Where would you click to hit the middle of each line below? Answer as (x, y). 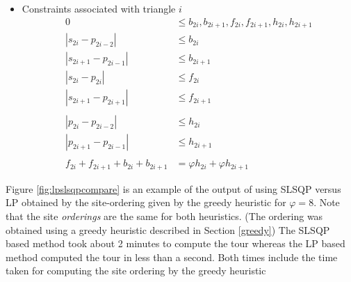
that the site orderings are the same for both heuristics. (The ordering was (164, 216)
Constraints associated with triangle (99, 8)
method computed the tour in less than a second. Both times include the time (172, 257)
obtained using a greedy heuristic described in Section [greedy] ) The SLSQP (168, 229)
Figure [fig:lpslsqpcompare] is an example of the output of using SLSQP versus (173, 188)
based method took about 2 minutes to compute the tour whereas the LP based (175, 243)
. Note (327, 202)
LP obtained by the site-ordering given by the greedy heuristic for (146, 202)
